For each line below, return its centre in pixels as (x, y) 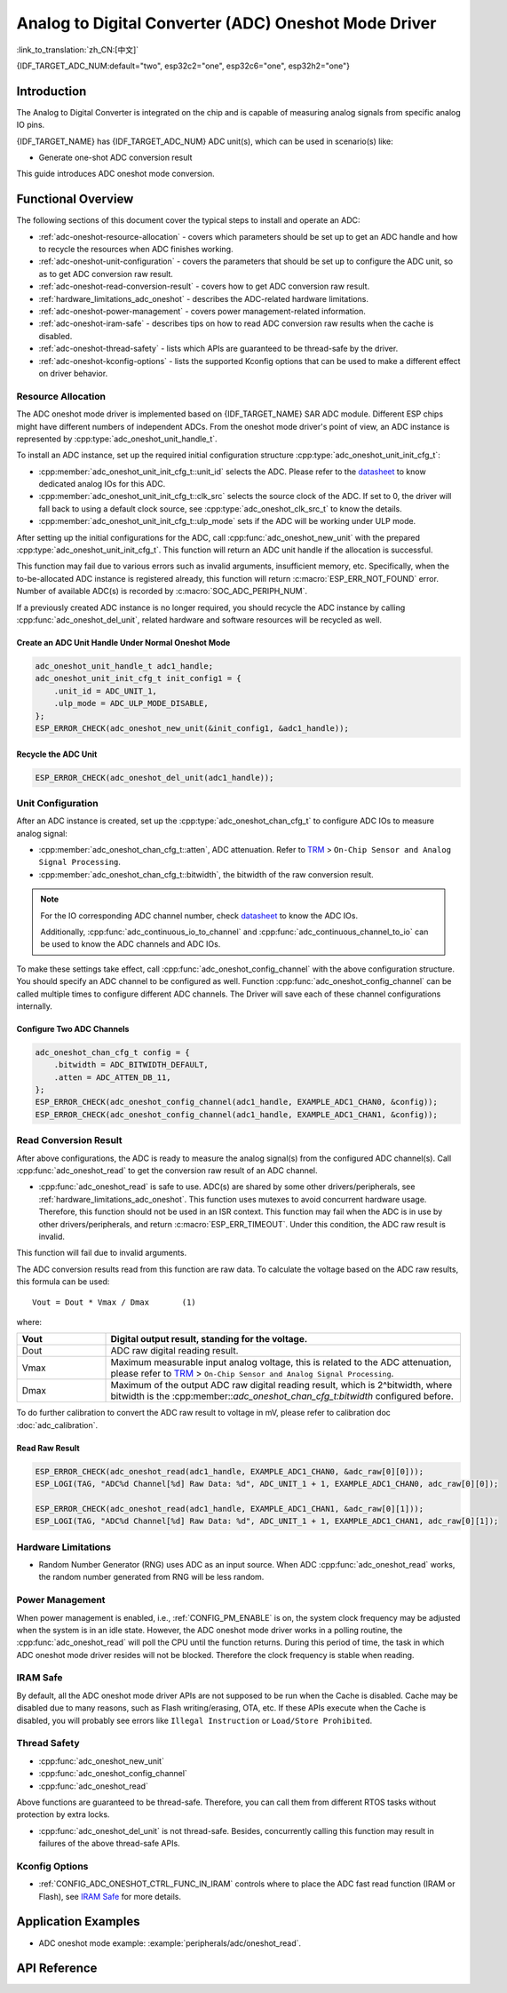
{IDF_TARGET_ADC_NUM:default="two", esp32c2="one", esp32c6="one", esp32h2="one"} (183, 66)
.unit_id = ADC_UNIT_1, (105, 691)
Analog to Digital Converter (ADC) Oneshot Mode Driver (226, 23)
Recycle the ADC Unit (57, 754)
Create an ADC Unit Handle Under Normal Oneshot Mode (123, 643)
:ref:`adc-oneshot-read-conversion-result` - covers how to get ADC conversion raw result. (204, 286)
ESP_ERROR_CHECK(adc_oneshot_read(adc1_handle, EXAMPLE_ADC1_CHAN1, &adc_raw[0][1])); (230, 1509)
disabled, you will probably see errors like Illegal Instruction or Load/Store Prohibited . (194, 1720)
